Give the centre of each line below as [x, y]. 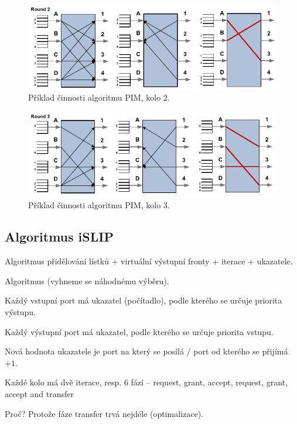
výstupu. [20, 312]
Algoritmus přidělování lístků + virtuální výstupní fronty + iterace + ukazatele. [149, 261]
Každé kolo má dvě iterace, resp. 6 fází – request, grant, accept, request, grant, [146, 382]
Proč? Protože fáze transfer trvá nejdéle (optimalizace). [104, 413]
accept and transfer [39, 394]
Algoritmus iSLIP [59, 237]
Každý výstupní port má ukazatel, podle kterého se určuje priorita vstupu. [139, 331]
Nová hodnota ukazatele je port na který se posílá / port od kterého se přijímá [146, 351]
